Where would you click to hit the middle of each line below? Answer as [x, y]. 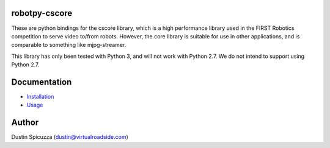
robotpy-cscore [42, 13]
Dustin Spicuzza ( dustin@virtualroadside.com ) [70, 137]
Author [25, 123]
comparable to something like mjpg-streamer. [69, 45]
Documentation [42, 82]
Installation [40, 96]
